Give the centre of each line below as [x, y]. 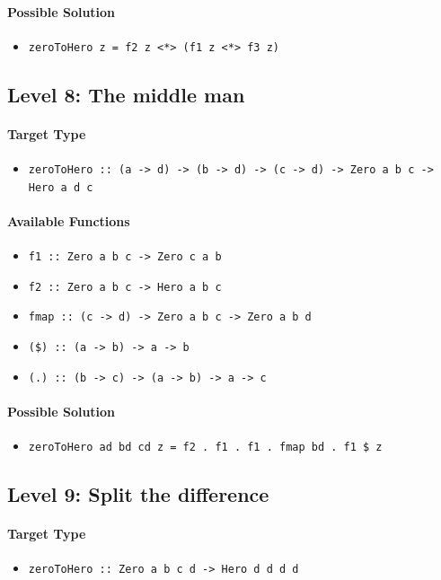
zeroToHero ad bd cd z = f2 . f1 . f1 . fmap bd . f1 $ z [205, 448]
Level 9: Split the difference [138, 494]
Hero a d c [61, 187]
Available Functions [69, 220]
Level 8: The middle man [126, 94]
